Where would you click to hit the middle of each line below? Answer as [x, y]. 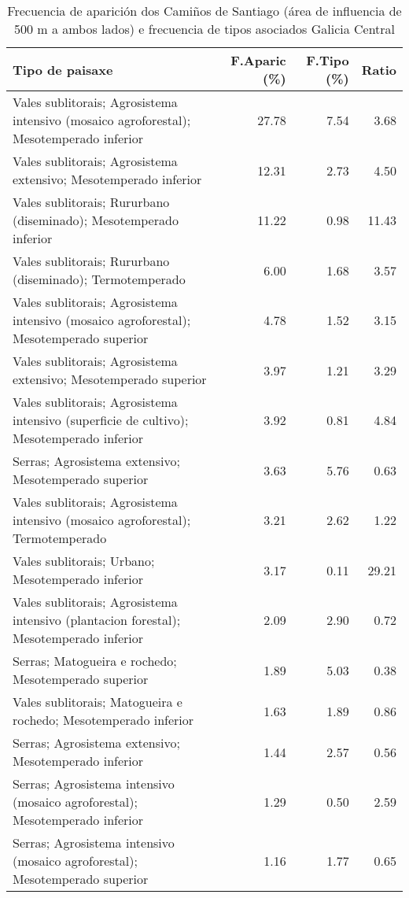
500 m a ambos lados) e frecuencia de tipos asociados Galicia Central [204, 29]
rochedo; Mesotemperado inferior [103, 720]
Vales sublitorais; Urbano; [84, 561]
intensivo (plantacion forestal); [97, 620]
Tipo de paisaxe [63, 69]
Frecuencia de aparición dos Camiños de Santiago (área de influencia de [204, 11]
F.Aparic [258, 60]
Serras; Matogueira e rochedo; [95, 661]
